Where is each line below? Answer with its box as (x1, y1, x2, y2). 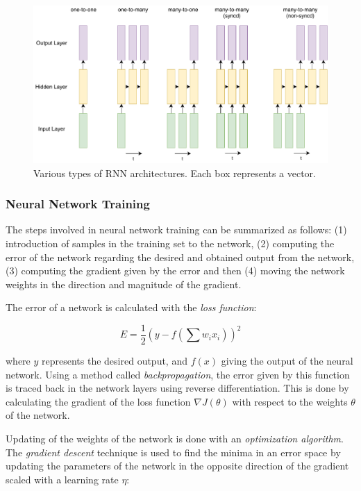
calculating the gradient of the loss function (6, 394, 191, 408)
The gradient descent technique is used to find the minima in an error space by (6, 444, 341, 459)
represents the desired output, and (42, 353, 187, 367)
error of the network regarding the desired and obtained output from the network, (6, 249, 355, 264)
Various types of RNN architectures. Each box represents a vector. (33, 165, 316, 180)
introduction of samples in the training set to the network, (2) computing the (6, 235, 335, 250)
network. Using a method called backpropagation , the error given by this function (6, 367, 350, 381)
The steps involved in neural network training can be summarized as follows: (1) (6, 222, 347, 237)
